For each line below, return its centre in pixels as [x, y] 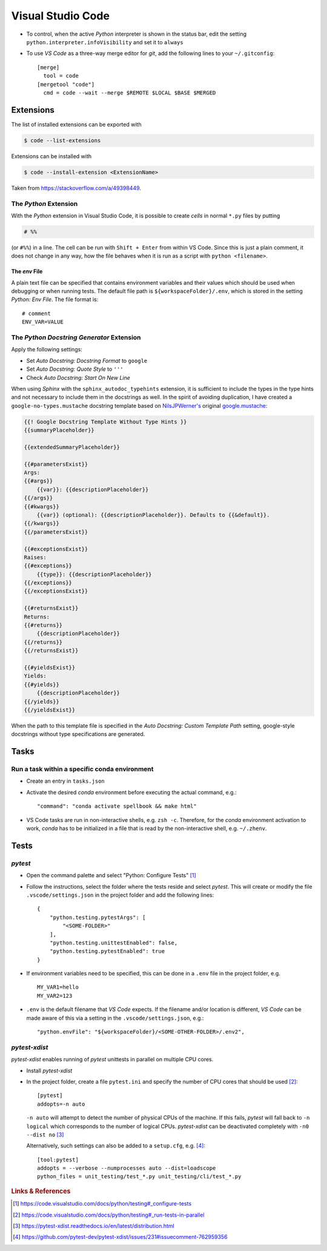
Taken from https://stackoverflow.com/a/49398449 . [76, 188]
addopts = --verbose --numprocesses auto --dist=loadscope [127, 1168]
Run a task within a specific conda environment [82, 769]
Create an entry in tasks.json [66, 781]
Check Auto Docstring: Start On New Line [78, 377]
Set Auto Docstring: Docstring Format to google [87, 360]
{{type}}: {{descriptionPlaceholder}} [94, 574]
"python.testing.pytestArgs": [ [97, 917]
